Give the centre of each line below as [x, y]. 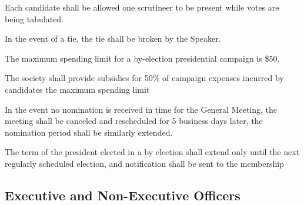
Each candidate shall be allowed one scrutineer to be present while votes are [142, 7]
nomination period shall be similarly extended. [89, 132]
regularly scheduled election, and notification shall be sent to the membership [144, 163]
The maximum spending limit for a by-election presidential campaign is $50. [142, 58]
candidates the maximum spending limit [77, 89]
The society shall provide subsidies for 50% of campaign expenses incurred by [144, 78]
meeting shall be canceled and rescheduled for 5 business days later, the [134, 121]
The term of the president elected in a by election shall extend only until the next [152, 152]
